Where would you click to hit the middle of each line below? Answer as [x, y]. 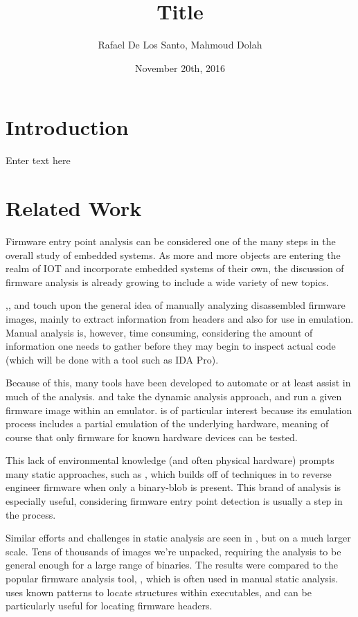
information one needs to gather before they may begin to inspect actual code [171, 346]
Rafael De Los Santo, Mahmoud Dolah [180, 45]
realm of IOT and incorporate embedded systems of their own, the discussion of [175, 268]
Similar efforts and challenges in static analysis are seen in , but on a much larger [178, 538]
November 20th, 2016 [180, 68]
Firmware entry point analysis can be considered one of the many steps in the [171, 241]
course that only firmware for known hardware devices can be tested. [152, 437]
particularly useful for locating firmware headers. [109, 606]
